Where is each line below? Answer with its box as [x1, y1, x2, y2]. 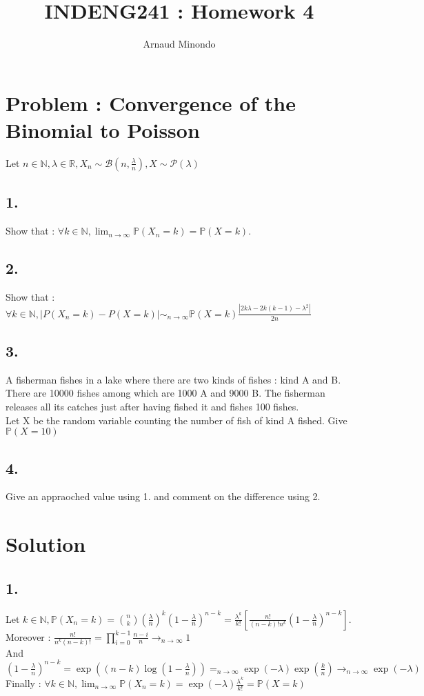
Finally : [6, 676, 41, 690]
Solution [6, 530, 86, 558]
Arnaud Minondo [143, 37, 216, 51]
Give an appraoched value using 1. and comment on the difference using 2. [6, 489, 321, 504]
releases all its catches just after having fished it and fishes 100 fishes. [6, 399, 299, 413]
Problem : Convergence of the [6, 88, 296, 117]
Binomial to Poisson [6, 115, 200, 143]
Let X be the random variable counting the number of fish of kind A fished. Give [6, 412, 347, 427]
